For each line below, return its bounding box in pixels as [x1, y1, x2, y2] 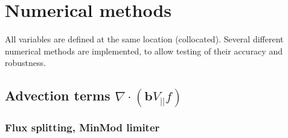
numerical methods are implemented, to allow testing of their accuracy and [5, 44, 283, 57]
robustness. [5, 56, 46, 69]
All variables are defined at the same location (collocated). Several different [5, 33, 284, 45]
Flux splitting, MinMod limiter [5, 120, 160, 135]
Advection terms [5, 86, 110, 105]
